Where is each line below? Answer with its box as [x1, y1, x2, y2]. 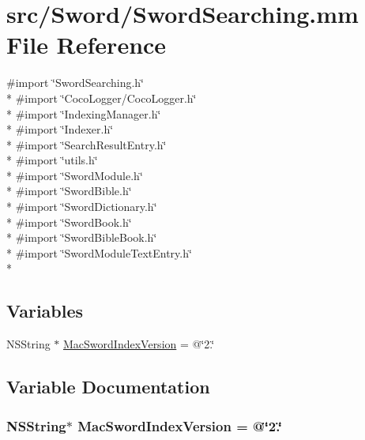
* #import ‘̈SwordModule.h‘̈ [6, 167, 143, 183]
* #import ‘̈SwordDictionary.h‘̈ [6, 198, 157, 215]
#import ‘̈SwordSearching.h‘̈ [6, 74, 144, 91]
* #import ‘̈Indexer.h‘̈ [6, 121, 114, 137]
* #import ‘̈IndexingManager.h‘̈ [6, 105, 161, 122]
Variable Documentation [6, 374, 210, 399]
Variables [6, 299, 84, 323]
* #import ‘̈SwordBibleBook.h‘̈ [6, 229, 157, 246]
